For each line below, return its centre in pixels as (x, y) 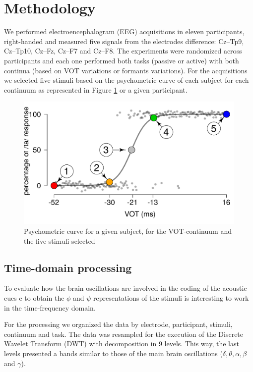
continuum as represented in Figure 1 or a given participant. (96, 89)
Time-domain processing (68, 267)
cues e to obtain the (34, 298)
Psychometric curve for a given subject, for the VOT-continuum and (128, 231)
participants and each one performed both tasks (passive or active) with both (122, 60)
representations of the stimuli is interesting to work (171, 298)
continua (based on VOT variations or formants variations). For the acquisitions (126, 70)
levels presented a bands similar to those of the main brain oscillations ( (113, 353)
